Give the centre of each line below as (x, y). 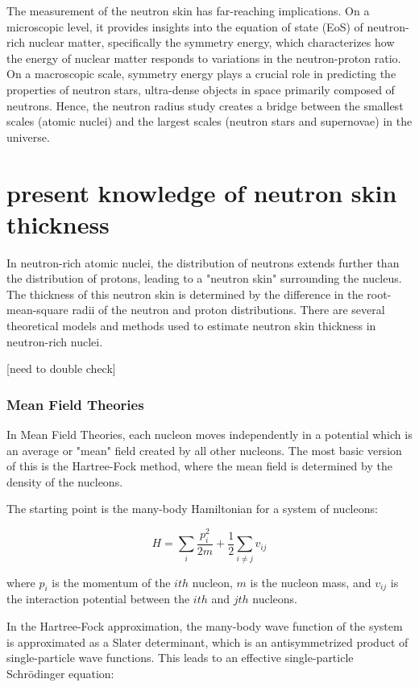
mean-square (37, 310)
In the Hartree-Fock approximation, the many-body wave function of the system (205, 626)
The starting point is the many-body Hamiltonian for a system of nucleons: (192, 509)
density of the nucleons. (65, 481)
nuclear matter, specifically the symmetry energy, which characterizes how (212, 42)
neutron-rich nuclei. (55, 341)
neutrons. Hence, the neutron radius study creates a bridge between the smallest (205, 105)
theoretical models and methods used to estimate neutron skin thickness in (191, 326)
